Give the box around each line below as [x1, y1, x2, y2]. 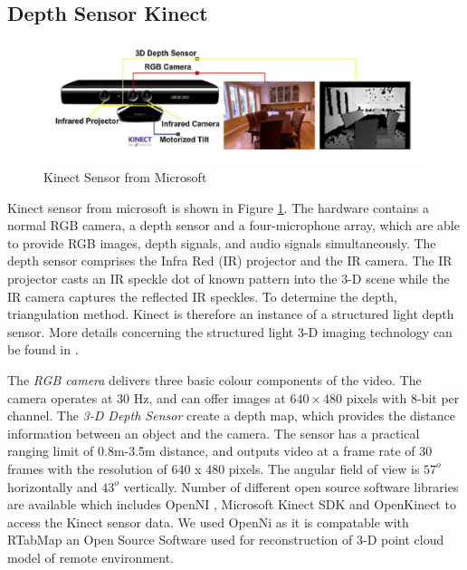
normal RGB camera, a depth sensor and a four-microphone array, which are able [7, 216, 460, 235]
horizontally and [7, 477, 98, 496]
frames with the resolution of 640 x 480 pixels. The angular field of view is [7, 459, 420, 478]
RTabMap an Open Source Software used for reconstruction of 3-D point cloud [7, 530, 444, 549]
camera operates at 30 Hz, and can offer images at [7, 388, 286, 407]
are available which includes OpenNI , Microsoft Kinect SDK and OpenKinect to [7, 495, 456, 514]
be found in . [7, 340, 79, 359]
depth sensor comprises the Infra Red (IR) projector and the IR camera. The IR [7, 251, 453, 270]
